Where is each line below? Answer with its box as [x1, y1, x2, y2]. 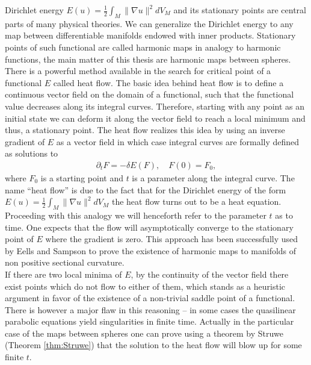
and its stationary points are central [173, 4, 306, 16]
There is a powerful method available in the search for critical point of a [5, 64, 271, 77]
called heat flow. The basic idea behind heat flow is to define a [53, 76, 284, 89]
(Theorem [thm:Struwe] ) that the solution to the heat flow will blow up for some [5, 338, 302, 351]
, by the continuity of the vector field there [131, 267, 289, 280]
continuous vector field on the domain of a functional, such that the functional [5, 88, 294, 101]
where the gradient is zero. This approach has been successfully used [45, 232, 298, 245]
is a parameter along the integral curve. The [132, 171, 295, 184]
